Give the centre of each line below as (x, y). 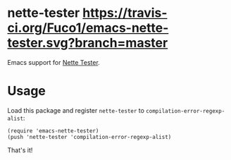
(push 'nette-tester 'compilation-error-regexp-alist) (89, 137)
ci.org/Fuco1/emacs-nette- (88, 28)
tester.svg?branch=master (88, 43)
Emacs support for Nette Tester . (54, 62)
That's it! (20, 150)
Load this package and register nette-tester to (76, 110)
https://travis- (125, 13)
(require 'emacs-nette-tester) (53, 131)
